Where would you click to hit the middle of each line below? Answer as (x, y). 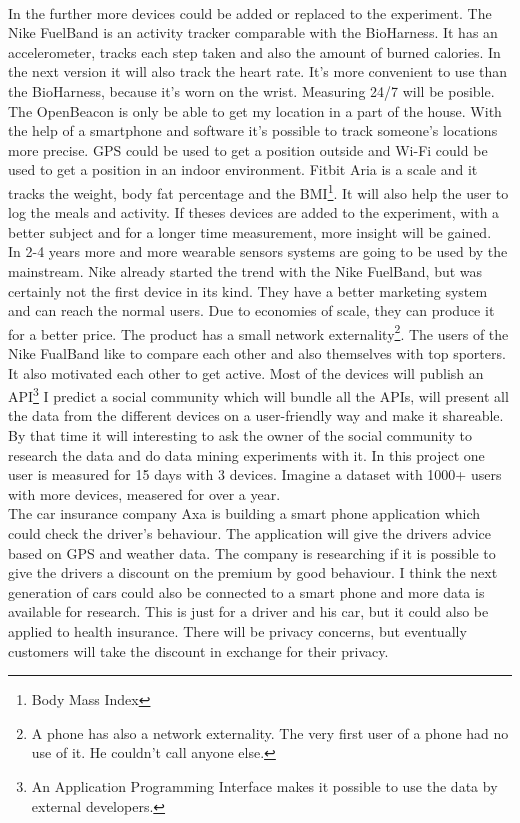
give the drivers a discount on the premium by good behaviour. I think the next (253, 572)
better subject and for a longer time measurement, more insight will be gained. (250, 231)
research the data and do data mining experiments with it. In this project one (246, 454)
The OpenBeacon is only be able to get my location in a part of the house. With (255, 110)
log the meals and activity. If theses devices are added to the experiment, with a (254, 212)
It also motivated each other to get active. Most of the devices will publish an (246, 372)
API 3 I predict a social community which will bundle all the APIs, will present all (258, 394)
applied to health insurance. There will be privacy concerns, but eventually (237, 630)
